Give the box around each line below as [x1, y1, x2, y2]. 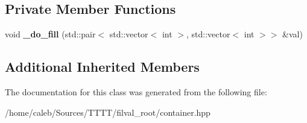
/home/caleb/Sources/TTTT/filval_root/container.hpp [5, 106, 210, 118]
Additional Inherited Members [5, 57, 200, 76]
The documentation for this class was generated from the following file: [5, 86, 267, 98]
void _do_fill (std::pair [5, 28, 96, 40]
